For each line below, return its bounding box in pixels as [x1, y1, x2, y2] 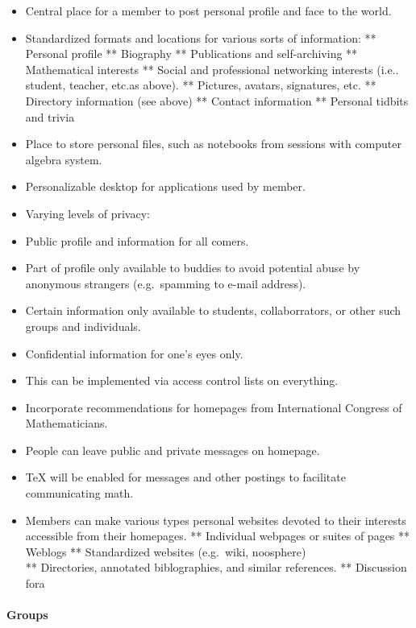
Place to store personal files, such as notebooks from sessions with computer [25, 135, 401, 152]
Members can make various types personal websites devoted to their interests [25, 511, 406, 528]
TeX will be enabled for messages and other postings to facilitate [25, 469, 346, 485]
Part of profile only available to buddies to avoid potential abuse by [25, 259, 360, 276]
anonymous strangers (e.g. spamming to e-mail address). [25, 275, 306, 291]
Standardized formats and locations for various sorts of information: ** [25, 29, 376, 46]
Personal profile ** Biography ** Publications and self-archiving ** [25, 45, 358, 62]
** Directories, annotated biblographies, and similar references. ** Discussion [25, 559, 407, 576]
